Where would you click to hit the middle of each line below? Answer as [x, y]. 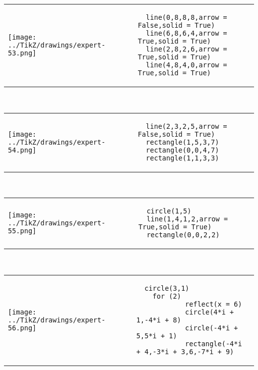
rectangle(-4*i [214, 344]
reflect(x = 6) [214, 304]
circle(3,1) [167, 288]
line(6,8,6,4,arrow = [187, 33]
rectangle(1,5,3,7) [183, 142]
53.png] [22, 53]
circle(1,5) [169, 211]
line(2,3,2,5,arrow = [187, 126]
